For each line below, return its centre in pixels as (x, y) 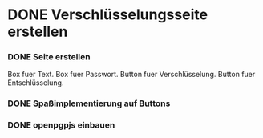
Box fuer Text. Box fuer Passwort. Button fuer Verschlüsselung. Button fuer (131, 75)
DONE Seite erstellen (49, 57)
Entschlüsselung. (36, 83)
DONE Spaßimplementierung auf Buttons (89, 103)
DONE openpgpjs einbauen (61, 125)
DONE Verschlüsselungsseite (108, 15)
